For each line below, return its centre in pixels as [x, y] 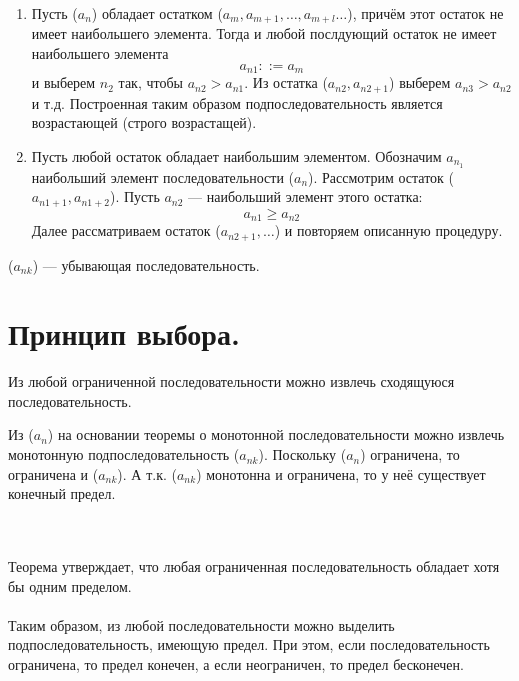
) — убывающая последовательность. [146, 264]
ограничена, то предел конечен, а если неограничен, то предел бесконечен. [236, 663]
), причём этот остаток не [425, 13]
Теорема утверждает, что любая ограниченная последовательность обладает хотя [254, 566]
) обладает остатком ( [157, 13]
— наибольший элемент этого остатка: [305, 196]
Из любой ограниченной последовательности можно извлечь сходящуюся [231, 381]
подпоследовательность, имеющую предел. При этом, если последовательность [249, 644]
